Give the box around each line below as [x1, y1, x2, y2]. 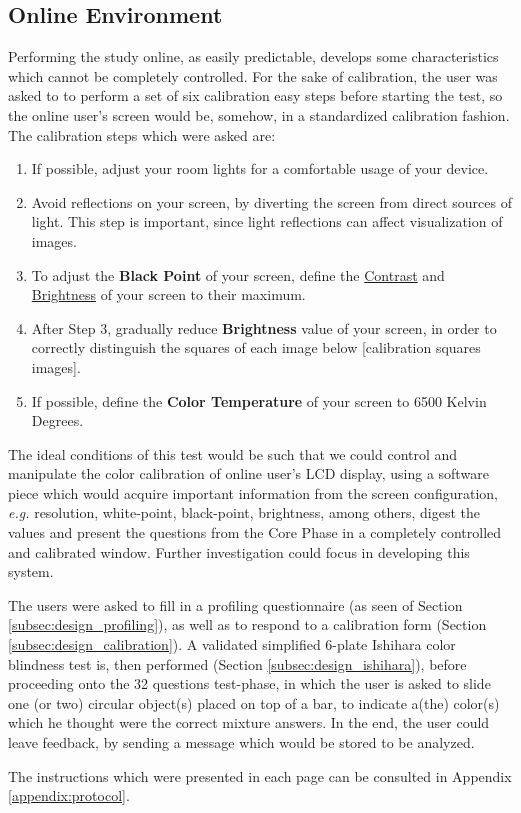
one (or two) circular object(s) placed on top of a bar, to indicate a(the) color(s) [8, 692, 500, 713]
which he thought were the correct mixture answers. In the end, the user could [8, 712, 490, 733]
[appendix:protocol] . [8, 785, 130, 806]
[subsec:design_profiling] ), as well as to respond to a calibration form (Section [8, 614, 487, 635]
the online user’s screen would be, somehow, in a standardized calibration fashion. [8, 104, 510, 125]
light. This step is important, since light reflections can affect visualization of [31, 211, 503, 232]
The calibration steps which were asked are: [8, 124, 276, 145]
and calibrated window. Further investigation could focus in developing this [8, 541, 470, 562]
